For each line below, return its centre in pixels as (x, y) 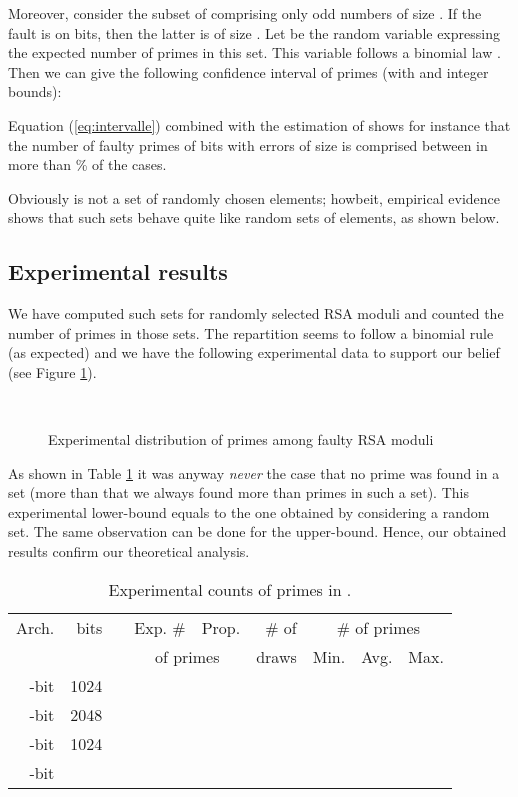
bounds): (35, 91)
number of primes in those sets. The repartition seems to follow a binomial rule (251, 332)
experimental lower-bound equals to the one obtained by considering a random (249, 511)
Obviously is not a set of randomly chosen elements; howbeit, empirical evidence (254, 197)
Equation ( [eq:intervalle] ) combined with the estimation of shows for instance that (259, 124)
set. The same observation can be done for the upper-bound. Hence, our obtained (257, 531)
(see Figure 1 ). (52, 371)
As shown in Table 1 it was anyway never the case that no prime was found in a (254, 472)
